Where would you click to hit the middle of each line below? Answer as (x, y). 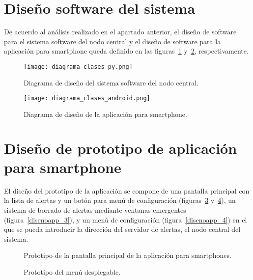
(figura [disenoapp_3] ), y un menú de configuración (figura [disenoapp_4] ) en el (126, 219)
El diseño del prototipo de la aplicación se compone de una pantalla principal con (127, 190)
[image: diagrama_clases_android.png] (87, 98)
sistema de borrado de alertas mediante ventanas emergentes (95, 210)
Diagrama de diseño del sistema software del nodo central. (111, 82)
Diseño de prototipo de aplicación (121, 148)
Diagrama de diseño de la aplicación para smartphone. (105, 114)
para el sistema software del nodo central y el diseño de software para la (112, 41)
